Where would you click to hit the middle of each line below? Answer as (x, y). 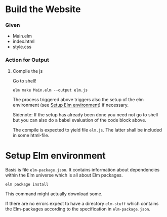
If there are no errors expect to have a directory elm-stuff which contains (82, 203)
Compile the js (28, 71)
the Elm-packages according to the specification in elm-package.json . (78, 209)
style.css (22, 47)
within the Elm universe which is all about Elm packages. (64, 175)
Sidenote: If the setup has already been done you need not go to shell (85, 114)
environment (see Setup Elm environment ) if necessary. (71, 105)
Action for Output (27, 60)
